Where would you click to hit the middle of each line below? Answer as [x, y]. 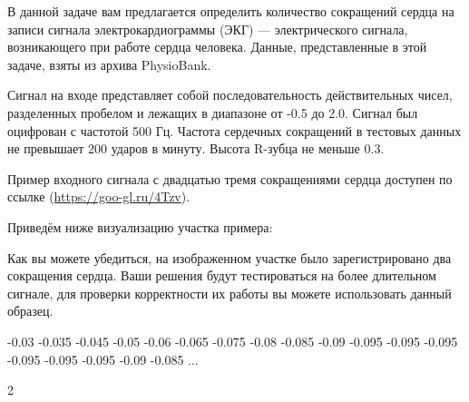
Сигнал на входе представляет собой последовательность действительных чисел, [230, 95]
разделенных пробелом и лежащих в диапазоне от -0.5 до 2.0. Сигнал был [213, 112]
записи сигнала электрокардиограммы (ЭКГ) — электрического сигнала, [208, 29]
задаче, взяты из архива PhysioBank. [109, 64]
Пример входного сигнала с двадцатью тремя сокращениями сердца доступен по [230, 178]
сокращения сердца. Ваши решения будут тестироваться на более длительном [222, 275]
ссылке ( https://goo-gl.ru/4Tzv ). [99, 196]
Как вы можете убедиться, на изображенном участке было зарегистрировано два [230, 257]
